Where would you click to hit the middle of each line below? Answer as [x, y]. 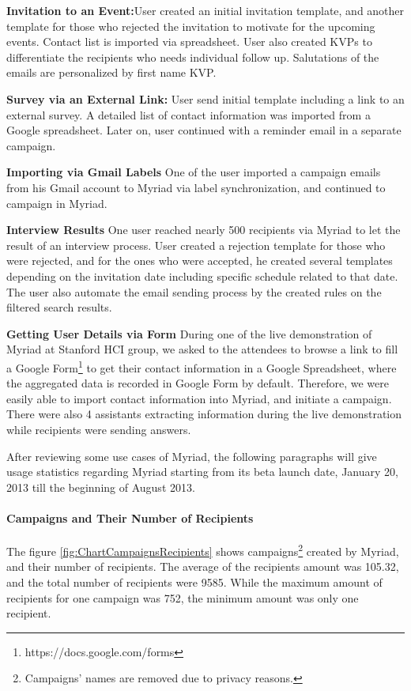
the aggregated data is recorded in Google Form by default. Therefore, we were [198, 383]
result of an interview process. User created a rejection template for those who [196, 245]
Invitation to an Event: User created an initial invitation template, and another [205, 10]
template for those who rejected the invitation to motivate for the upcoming [191, 26]
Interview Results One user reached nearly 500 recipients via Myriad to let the [204, 230]
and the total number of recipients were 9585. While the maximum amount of [194, 581]
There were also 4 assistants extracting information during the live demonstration [204, 414]
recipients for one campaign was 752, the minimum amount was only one [183, 597]
